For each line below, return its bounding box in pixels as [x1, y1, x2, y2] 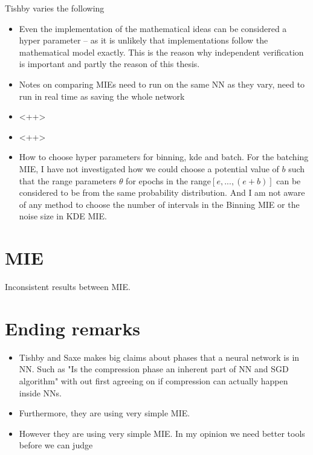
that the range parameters [19, 174, 117, 187]
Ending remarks [5, 315, 141, 340]
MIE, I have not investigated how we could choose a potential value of [19, 162, 279, 175]
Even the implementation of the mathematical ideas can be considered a [19, 22, 287, 34]
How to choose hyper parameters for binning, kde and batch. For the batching [19, 150, 309, 163]
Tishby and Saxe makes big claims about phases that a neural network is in [19, 350, 300, 363]
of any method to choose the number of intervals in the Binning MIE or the [19, 198, 300, 210]
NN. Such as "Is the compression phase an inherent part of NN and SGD [19, 363, 289, 375]
